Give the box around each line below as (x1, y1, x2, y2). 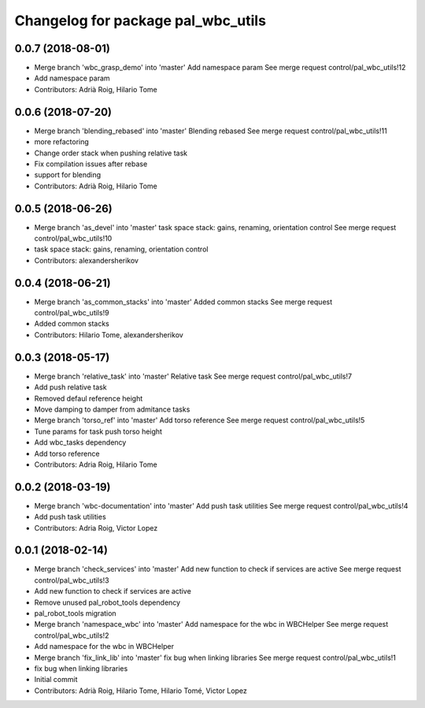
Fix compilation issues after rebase (34, 158, 148, 169)
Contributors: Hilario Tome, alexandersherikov (34, 330, 184, 339)
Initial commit (34, 675, 78, 684)
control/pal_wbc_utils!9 (34, 308, 109, 318)
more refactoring (34, 137, 90, 147)
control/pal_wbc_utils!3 (34, 576, 109, 585)
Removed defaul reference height (34, 393, 143, 403)
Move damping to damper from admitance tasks (34, 404, 190, 414)
